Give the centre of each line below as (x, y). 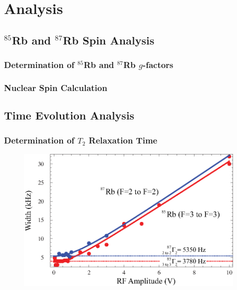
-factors (158, 65)
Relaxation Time (123, 140)
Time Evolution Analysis (69, 115)
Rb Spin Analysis (109, 40)
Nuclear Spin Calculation (56, 87)
